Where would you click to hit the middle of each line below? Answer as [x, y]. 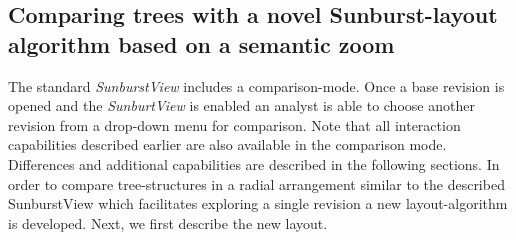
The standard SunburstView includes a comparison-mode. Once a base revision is [256, 85]
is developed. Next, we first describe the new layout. [168, 222]
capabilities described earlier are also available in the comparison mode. [227, 144]
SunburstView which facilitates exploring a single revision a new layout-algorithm [258, 203]
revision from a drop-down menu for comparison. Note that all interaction [234, 124]
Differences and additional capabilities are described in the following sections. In [254, 163]
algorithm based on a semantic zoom [201, 43]
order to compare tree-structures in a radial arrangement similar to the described [256, 183]
